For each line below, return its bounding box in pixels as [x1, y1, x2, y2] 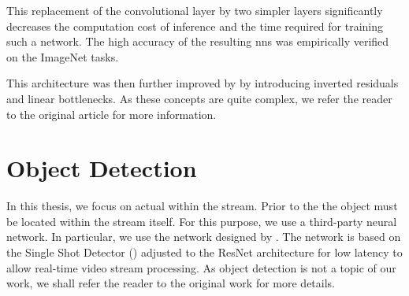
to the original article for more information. [6, 105, 217, 122]
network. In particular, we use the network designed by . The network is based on [6, 228, 401, 245]
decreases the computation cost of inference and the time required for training [6, 17, 384, 34]
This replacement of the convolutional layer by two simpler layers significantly [6, 2, 383, 18]
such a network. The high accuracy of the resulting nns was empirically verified [6, 33, 389, 50]
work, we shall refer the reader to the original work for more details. [6, 275, 335, 291]
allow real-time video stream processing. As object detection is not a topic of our [6, 259, 396, 276]
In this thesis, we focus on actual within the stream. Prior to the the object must [6, 198, 398, 214]
